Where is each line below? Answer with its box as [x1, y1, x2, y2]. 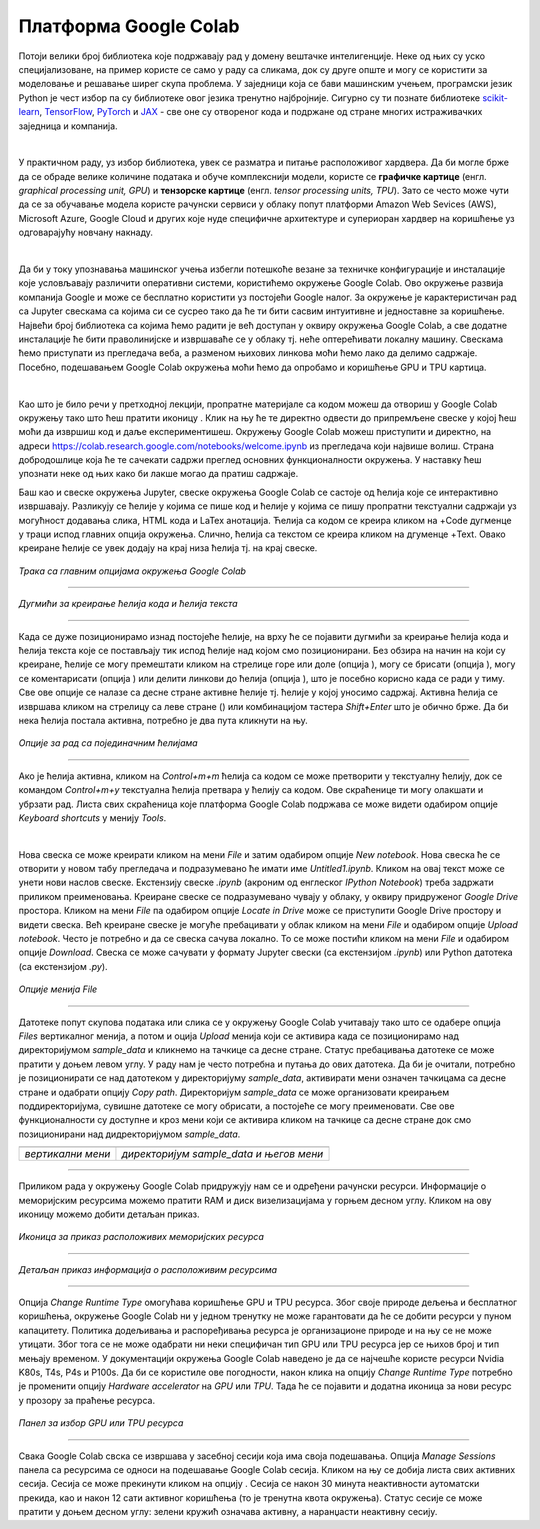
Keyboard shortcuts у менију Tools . [18, 811, 167, 824]
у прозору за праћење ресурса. [18, 1394, 155, 1406]
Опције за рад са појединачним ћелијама [18, 737, 199, 749]
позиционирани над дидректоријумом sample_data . [18, 1128, 241, 1140]
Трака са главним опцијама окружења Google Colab [18, 565, 247, 577]
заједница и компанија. [18, 120, 119, 132]
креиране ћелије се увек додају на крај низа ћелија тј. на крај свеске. [18, 542, 318, 554]
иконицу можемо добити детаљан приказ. [18, 1208, 200, 1220]
